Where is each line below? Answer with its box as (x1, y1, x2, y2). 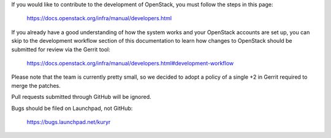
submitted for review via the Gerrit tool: (11, 46, 110, 53)
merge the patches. (11, 82, 61, 89)
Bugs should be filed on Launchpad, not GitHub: (11, 104, 133, 112)
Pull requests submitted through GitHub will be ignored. (11, 93, 151, 101)
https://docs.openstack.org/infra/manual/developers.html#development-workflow (26, 59, 234, 67)
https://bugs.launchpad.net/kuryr (26, 118, 111, 125)
